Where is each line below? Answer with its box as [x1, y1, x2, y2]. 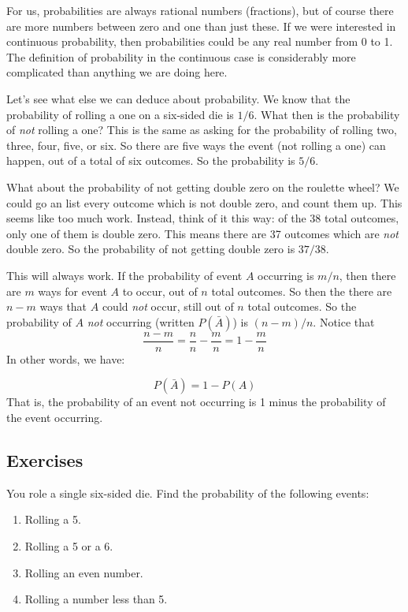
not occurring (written [87, 313, 195, 330]
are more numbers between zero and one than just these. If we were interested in [6, 17, 396, 34]
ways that [39, 298, 87, 315]
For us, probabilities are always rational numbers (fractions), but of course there [6, 2, 394, 18]
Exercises [6, 447, 83, 472]
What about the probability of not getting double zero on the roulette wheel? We [6, 178, 399, 195]
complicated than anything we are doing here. [6, 64, 228, 80]
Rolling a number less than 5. [24, 591, 168, 607]
